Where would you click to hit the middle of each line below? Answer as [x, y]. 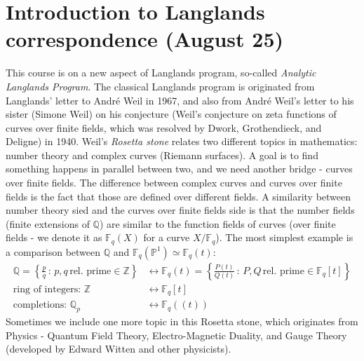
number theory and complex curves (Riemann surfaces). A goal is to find [162, 155]
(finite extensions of [48, 223]
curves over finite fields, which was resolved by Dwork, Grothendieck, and [164, 127]
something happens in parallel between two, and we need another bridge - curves [179, 169]
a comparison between [53, 251]
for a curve [167, 237]
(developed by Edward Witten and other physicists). [119, 349]
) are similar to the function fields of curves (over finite [217, 223]
